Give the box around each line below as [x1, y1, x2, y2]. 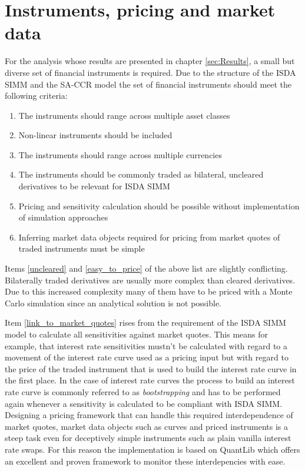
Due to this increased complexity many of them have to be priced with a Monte [5, 285, 293, 298]
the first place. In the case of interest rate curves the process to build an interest [5, 374, 295, 386]
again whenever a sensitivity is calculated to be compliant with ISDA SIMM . [5, 397, 283, 409]
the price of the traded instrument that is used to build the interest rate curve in [5, 362, 297, 375]
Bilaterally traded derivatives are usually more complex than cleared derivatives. [5, 273, 296, 286]
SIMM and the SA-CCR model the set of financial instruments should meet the [5, 78, 292, 90]
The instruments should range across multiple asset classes [18, 109, 230, 121]
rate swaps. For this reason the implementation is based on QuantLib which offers [5, 443, 300, 455]
